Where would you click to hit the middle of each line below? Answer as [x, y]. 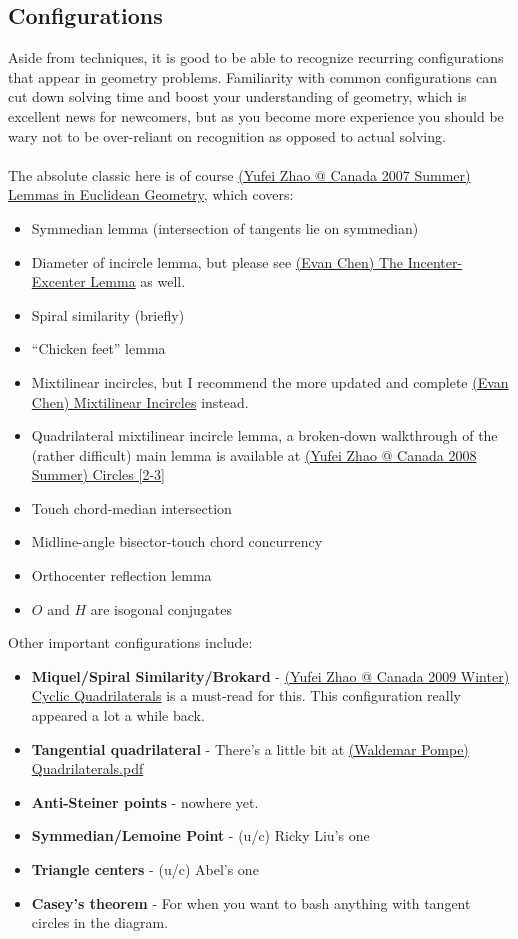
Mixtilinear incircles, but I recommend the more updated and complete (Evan [270, 381]
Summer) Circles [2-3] [98, 474]
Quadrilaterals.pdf [87, 768]
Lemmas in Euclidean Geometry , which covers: [151, 194]
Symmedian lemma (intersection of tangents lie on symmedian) [225, 227]
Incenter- [435, 261]
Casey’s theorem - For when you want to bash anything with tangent [251, 902]
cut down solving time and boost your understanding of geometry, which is [237, 96]
